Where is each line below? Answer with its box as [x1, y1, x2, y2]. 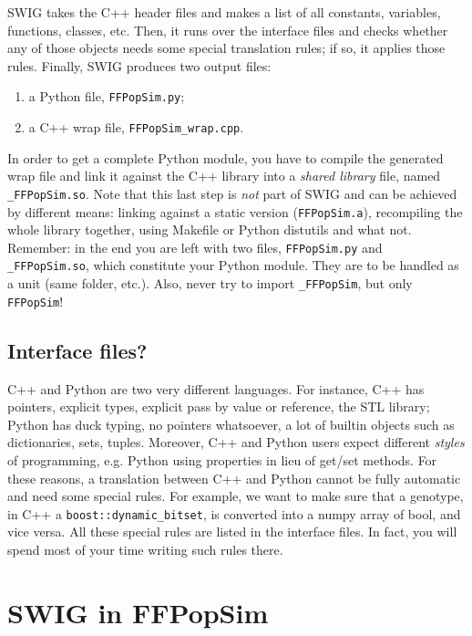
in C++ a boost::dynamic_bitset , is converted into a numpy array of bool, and [7, 504, 461, 523]
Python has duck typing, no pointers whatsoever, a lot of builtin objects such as [7, 414, 455, 433]
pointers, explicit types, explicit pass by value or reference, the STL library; [7, 397, 430, 416]
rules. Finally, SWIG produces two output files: [7, 56, 272, 75]
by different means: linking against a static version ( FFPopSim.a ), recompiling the [7, 202, 463, 221]
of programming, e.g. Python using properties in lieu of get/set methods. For [7, 450, 437, 469]
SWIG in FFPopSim [7, 593, 269, 631]
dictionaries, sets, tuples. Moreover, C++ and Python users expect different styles [7, 433, 465, 452]
